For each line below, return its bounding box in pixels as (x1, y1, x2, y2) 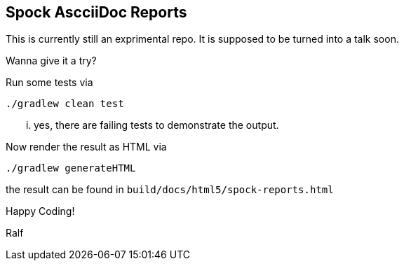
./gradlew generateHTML (6, 162, 136, 174)
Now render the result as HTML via (6, 141, 167, 153)
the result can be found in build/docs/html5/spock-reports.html (6, 183, 334, 196)
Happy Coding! (6, 205, 75, 218)
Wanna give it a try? (6, 55, 97, 67)
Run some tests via (6, 76, 93, 89)
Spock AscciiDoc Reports (6, 3, 187, 21)
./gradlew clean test (6, 98, 124, 110)
